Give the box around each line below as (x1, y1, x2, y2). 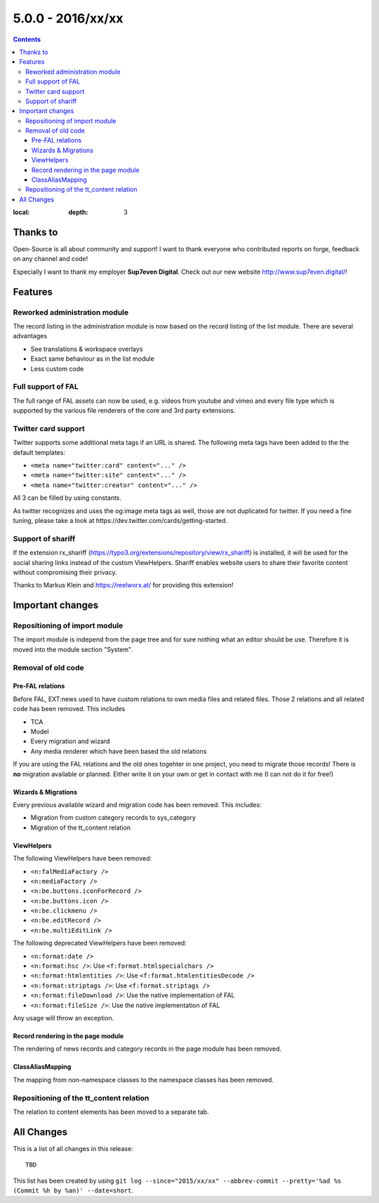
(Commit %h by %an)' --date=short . (13, 1186, 133, 1195)
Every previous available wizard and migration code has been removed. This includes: (13, 800, 262, 809)
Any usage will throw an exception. (13, 1013, 114, 1022)
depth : (68, 208, 88, 217)
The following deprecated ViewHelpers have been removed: (13, 939, 187, 948)
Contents (13, 35, 41, 44)
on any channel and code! (13, 255, 88, 263)
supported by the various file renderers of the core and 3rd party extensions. (13, 406, 236, 415)
